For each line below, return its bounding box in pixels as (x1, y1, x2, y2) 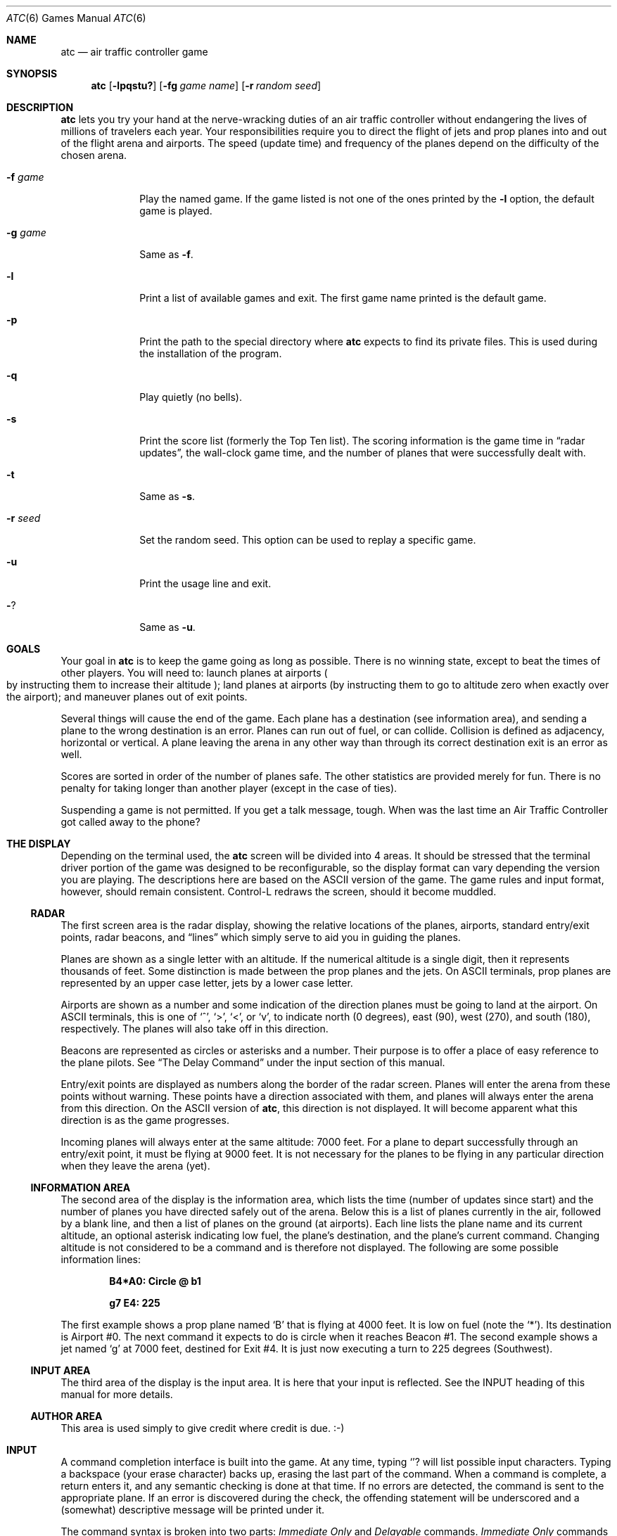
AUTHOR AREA (30, 1410, 103, 1422)
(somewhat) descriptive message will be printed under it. (61, 1504, 325, 1516)
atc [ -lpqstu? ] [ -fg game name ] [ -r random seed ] (91, 79, 322, 91)
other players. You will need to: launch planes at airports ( (61, 667, 328, 679)
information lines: (61, 1253, 141, 1265)
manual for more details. (61, 1388, 173, 1400)
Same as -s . (139, 490, 196, 502)
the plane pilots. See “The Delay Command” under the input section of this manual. (61, 1056, 445, 1068)
